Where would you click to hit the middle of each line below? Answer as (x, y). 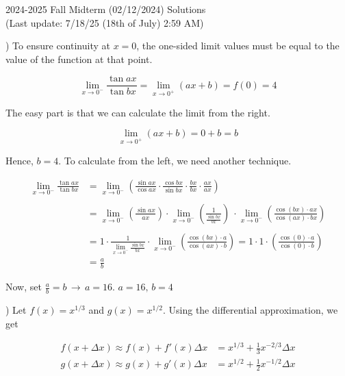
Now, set (24, 287)
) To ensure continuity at (58, 46)
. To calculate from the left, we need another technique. (175, 160)
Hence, (20, 160)
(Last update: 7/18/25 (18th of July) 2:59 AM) (105, 22)
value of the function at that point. (79, 59)
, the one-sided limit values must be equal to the (238, 46)
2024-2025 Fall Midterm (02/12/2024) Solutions (106, 9)
